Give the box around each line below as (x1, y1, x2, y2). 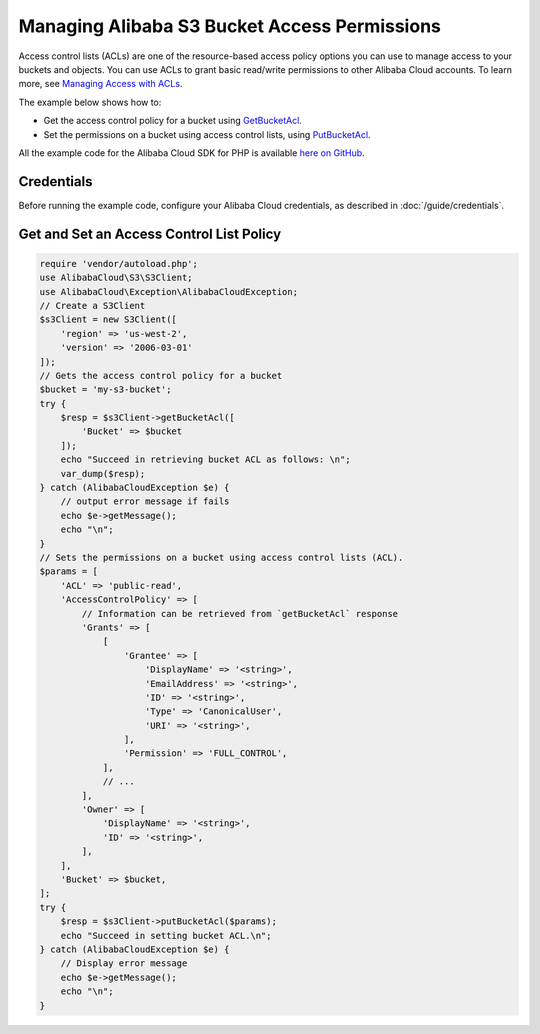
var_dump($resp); (60, 468, 146, 479)
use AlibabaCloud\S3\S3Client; (39, 272, 194, 284)
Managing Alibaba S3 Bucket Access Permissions (18, 15, 442, 37)
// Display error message (60, 958, 188, 969)
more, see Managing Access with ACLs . (18, 78, 183, 90)
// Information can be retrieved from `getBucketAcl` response (81, 608, 399, 619)
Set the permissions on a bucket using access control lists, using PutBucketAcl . (43, 128, 371, 140)
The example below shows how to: (18, 96, 162, 108)
